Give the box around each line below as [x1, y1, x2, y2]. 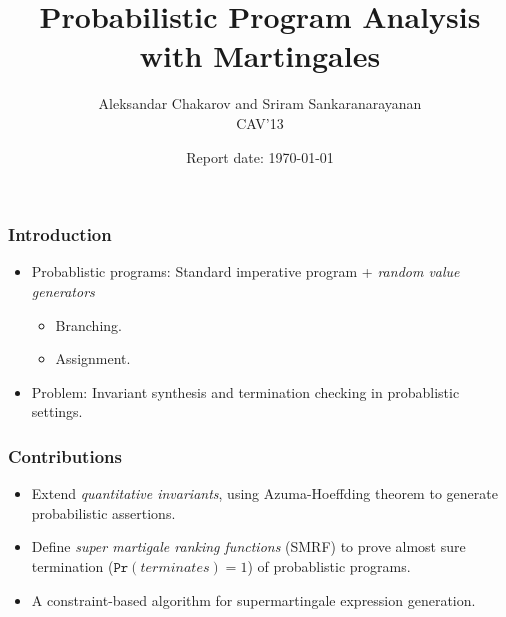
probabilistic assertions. [31, 502, 176, 523]
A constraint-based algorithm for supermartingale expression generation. [31, 589, 476, 610]
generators [31, 280, 95, 301]
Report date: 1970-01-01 [186, 146, 334, 167]
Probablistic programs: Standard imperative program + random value [31, 261, 460, 282]
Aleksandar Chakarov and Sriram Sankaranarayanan [98, 93, 422, 114]
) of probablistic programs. [247, 555, 411, 576]
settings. [31, 401, 83, 422]
